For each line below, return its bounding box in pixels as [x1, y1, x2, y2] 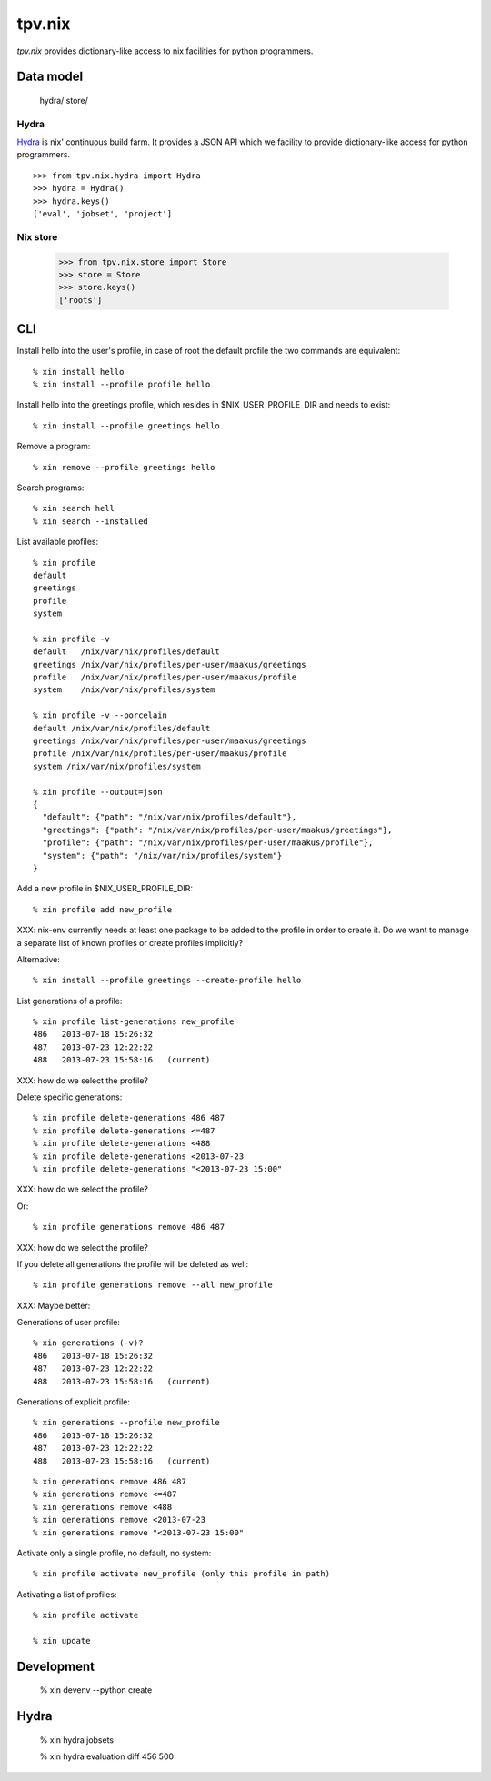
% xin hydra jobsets [39, 1734, 114, 1746]
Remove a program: [16, 441, 91, 452]
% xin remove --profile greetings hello [33, 462, 215, 472]
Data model [16, 69, 84, 85]
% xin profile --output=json [33, 787, 163, 797]
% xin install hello [33, 367, 125, 377]
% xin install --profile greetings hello [33, 420, 220, 431]
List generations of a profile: [16, 995, 123, 1006]
